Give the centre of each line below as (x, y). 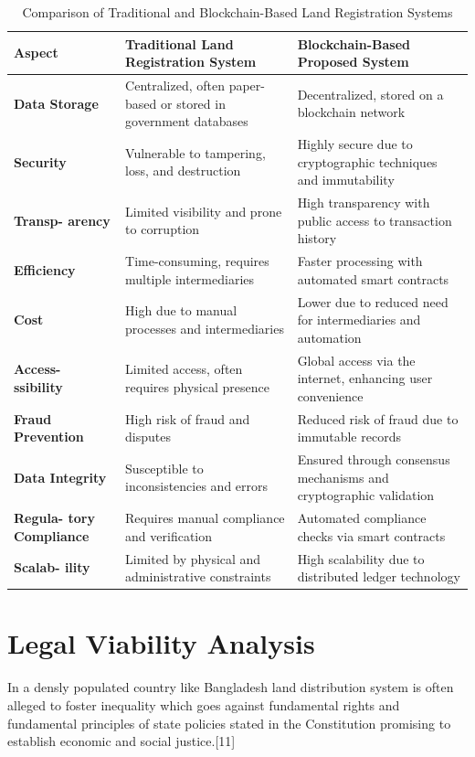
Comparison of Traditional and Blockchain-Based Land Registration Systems (237, 12)
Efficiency (45, 269)
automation (329, 337)
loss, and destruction (183, 171)
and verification (169, 535)
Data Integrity (60, 477)
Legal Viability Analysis (161, 643)
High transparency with (364, 203)
